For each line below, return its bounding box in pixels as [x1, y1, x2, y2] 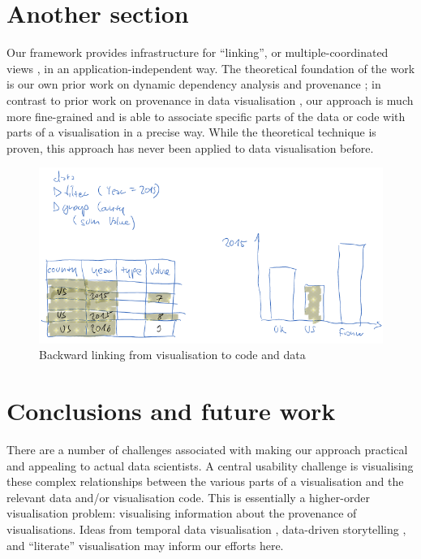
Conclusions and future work [6, 394, 336, 427]
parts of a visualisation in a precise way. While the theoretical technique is [6, 123, 376, 141]
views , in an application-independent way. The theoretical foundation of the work [6, 59, 415, 76]
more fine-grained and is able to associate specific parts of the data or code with [6, 107, 406, 124]
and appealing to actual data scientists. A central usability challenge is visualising [6, 457, 414, 474]
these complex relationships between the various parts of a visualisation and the [6, 473, 404, 490]
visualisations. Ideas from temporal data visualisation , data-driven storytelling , [6, 520, 406, 537]
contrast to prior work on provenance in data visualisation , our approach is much [6, 91, 414, 108]
